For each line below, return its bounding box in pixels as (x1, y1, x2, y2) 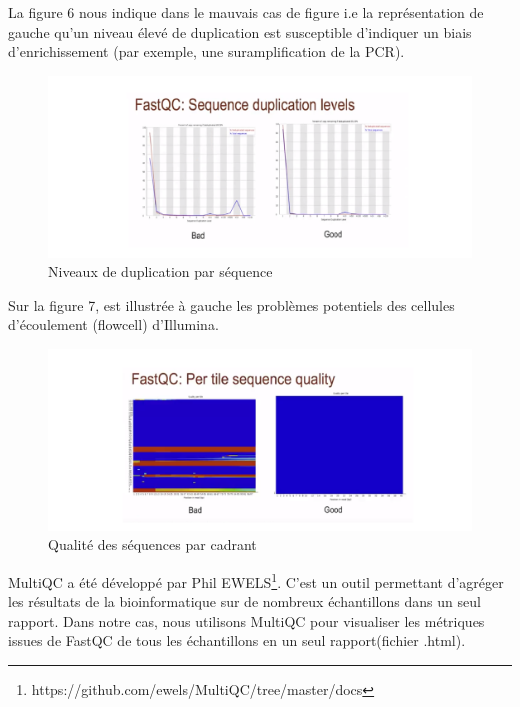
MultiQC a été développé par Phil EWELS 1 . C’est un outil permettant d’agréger (8, 568, 504, 592)
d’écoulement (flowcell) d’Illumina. (8, 314, 219, 335)
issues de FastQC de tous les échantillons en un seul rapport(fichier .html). (8, 630, 466, 651)
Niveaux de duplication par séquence (48, 261, 273, 282)
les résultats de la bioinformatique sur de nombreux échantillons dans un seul (8, 591, 481, 612)
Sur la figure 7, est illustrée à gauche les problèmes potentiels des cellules (8, 294, 455, 315)
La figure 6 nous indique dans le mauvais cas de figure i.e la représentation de (8, 2, 484, 22)
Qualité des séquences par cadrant (48, 534, 257, 555)
